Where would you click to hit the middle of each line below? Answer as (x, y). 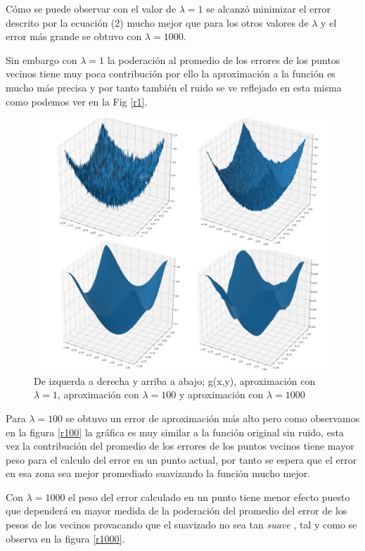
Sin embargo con (41, 59)
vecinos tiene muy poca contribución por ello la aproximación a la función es (171, 74)
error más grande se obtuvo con (74, 36)
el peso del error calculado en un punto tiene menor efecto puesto (209, 496)
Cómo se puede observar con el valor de (91, 8)
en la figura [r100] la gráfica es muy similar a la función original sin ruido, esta (175, 432)
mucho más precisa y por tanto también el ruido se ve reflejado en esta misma (174, 87)
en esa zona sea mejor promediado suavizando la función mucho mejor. (158, 473)
